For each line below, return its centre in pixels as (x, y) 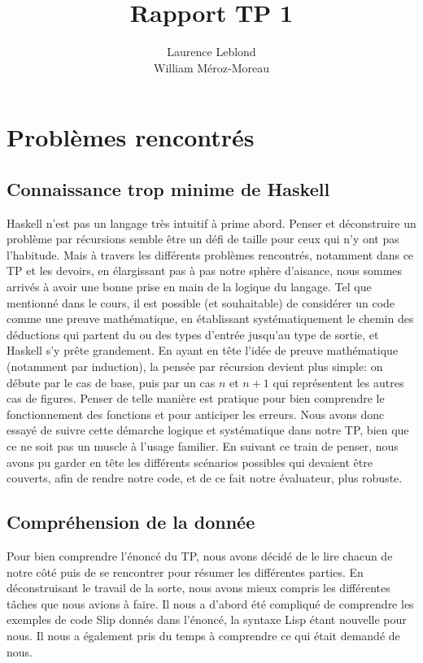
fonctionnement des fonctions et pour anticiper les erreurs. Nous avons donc (196, 414)
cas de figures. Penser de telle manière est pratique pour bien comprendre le (196, 398)
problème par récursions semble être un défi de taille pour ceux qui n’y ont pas (203, 239)
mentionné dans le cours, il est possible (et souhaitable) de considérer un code (201, 302)
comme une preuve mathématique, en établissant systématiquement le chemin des (210, 318)
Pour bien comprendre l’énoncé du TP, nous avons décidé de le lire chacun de (200, 556)
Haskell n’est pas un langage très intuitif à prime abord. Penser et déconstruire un (211, 222)
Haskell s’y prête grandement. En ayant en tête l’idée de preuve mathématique (203, 350)
